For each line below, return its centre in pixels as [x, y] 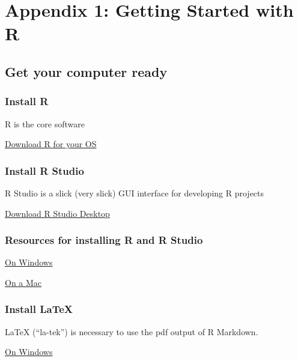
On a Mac [23, 282]
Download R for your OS [51, 144]
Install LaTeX [39, 309]
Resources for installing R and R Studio [104, 240]
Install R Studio [44, 170]
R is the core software [45, 123]
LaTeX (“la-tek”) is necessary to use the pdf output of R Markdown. [132, 331]
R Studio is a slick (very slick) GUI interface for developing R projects [135, 193]
